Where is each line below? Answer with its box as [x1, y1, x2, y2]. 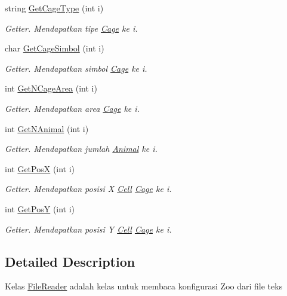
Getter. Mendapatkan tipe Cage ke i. [5, 22, 138, 34]
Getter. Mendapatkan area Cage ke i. [5, 102, 140, 114]
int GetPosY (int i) [5, 202, 75, 215]
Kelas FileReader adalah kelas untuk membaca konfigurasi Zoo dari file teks [5, 280, 283, 292]
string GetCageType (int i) [5, 2, 104, 14]
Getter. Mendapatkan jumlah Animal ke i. [5, 142, 158, 155]
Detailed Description [5, 252, 135, 270]
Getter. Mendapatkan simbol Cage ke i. [5, 62, 147, 74]
